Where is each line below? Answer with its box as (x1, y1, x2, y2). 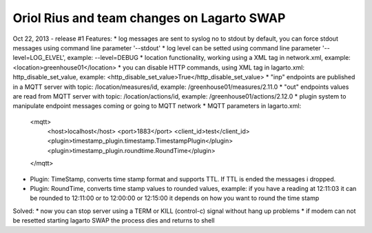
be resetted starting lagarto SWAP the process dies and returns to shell (12, 216, 215, 225)
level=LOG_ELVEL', (12, 54, 66, 62)
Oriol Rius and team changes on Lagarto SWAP (12, 10, 286, 26)
